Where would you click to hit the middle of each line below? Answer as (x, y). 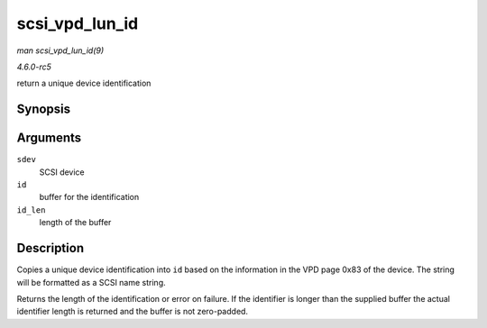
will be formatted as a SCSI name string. (91, 282)
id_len (31, 210)
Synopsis (44, 109)
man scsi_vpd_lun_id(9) (60, 50)
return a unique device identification (84, 83)
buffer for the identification (89, 197)
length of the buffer (75, 223)
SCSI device (62, 172)
